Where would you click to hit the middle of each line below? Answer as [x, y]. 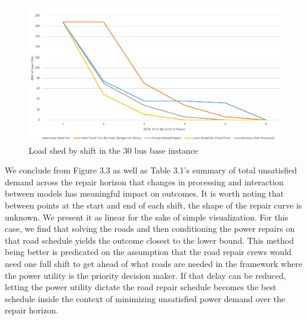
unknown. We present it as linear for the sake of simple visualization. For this [147, 217]
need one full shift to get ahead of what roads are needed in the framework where [153, 263]
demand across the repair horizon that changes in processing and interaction [144, 181]
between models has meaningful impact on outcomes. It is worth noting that [145, 193]
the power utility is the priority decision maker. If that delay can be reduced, [145, 275]
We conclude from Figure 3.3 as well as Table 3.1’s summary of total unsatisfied [151, 170]
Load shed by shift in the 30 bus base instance [114, 150]
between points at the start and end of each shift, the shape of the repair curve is [153, 205]
